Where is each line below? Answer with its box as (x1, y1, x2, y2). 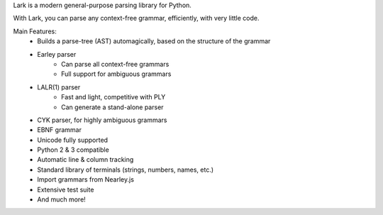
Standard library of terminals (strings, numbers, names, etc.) (37, 165, 214, 174)
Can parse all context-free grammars (61, 60, 170, 68)
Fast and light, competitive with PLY (61, 93, 166, 101)
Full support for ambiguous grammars (61, 70, 172, 78)
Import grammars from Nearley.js (37, 175, 135, 184)
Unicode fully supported (37, 136, 109, 144)
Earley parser (37, 50, 77, 58)
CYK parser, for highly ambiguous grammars (37, 116, 167, 124)
